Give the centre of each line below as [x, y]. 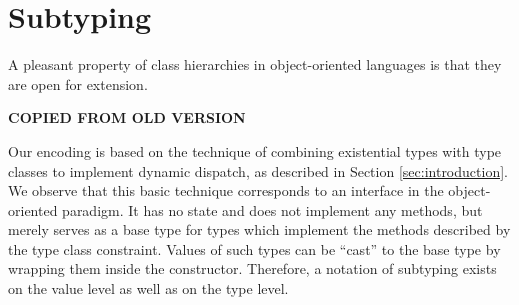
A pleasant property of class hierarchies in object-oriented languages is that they [255, 64]
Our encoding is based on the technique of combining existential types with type [255, 150]
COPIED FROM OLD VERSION [127, 117]
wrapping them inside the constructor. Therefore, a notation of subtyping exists [252, 268]
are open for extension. [78, 83]
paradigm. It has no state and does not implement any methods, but [272, 209]
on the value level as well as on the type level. [148, 288]
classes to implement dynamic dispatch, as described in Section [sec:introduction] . [258, 170]
